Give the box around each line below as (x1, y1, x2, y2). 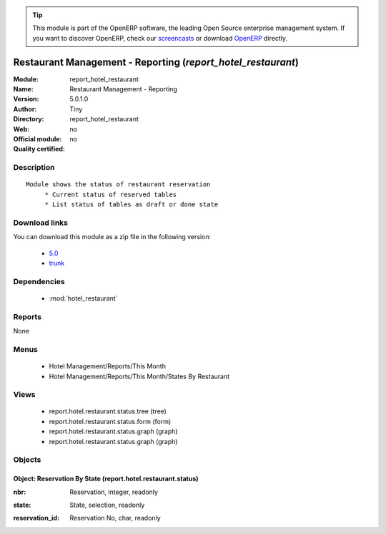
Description (13, 163, 55, 173)
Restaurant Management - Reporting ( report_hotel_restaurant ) (13, 56, 300, 68)
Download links (13, 218, 68, 228)
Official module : (13, 135, 62, 143)
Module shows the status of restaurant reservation (26, 181, 211, 188)
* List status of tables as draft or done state (44, 201, 218, 208)
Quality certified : (13, 145, 66, 153)
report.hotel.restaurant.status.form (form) (49, 417, 172, 425)
